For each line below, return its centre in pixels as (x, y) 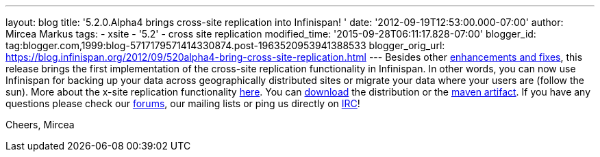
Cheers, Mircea (40, 125)
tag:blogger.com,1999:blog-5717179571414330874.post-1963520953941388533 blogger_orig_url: (225, 45)
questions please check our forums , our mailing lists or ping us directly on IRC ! (183, 103)
